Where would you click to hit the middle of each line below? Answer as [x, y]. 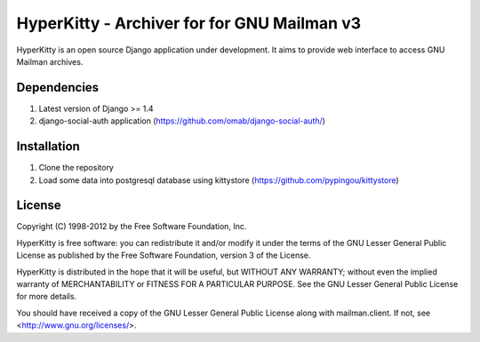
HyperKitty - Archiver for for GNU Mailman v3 [189, 23]
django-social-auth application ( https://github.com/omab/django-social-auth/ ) [182, 121]
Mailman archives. [50, 61]
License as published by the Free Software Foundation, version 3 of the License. [164, 255]
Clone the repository [76, 168]
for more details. [47, 297]
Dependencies [58, 87]
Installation [48, 147]
